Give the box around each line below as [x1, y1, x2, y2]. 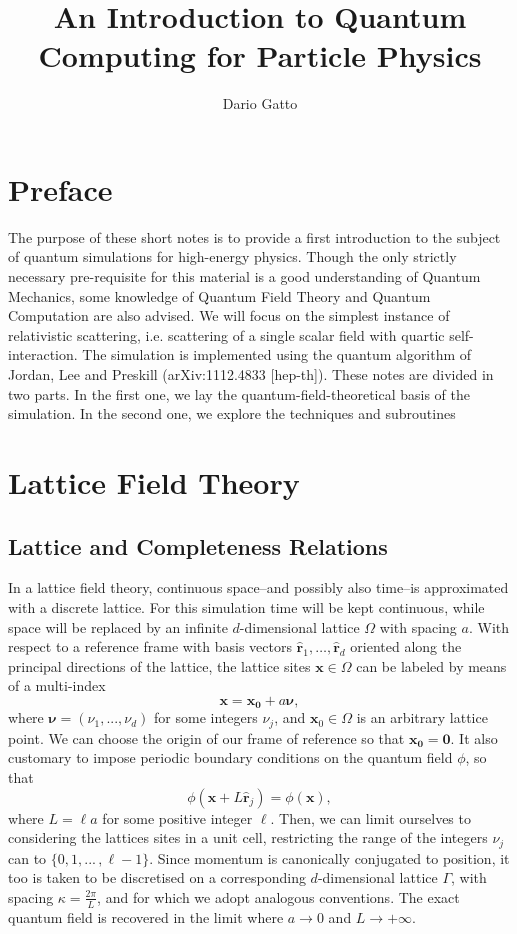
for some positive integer [102, 807, 253, 828]
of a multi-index [8, 675, 106, 696]
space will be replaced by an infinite [8, 616, 228, 637]
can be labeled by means [356, 655, 507, 676]
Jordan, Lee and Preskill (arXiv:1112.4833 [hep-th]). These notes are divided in [8, 364, 494, 384]
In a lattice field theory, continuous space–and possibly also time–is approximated [8, 577, 509, 598]
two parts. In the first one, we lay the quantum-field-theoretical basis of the [8, 383, 471, 404]
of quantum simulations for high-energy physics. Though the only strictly [8, 246, 457, 267]
